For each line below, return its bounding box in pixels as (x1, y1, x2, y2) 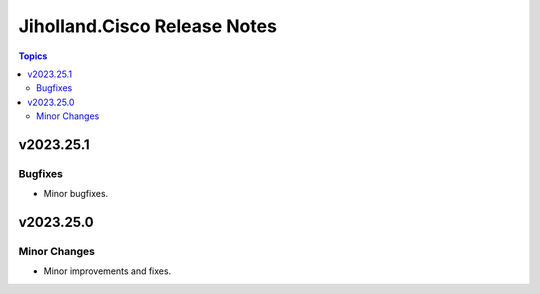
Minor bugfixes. (43, 188, 109, 200)
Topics (18, 50, 48, 62)
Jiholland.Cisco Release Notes (18, 15, 277, 37)
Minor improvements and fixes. (43, 265, 172, 277)
